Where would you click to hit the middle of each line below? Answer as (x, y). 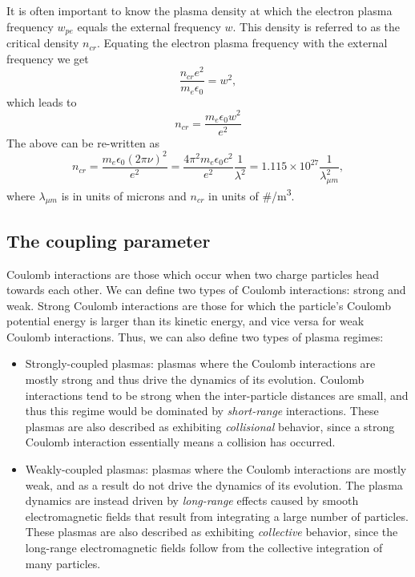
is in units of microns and (124, 195)
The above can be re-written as (83, 142)
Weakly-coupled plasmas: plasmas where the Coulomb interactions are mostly (216, 469)
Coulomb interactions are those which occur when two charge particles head (193, 274)
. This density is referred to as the (316, 26)
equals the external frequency (149, 26)
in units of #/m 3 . (252, 194)
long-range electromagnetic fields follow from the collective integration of (204, 548)
